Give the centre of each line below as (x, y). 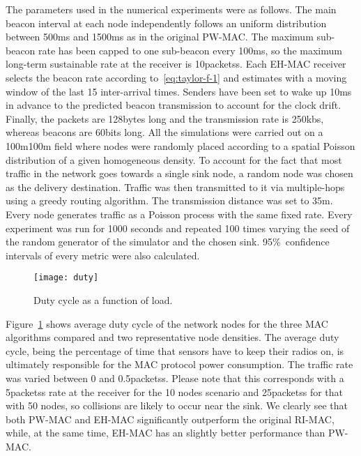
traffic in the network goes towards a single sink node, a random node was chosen (179, 173)
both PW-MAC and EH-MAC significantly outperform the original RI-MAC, (170, 419)
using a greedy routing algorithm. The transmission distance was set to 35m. (169, 200)
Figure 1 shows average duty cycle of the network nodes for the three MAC (167, 323)
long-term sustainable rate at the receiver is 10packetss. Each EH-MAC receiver (176, 64)
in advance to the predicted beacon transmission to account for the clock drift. (174, 105)
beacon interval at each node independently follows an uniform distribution (166, 23)
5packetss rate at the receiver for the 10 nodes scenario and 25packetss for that (175, 392)
